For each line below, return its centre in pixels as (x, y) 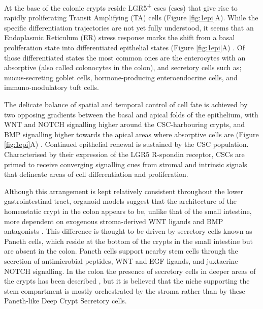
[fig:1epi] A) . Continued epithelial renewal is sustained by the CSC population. (126, 144)
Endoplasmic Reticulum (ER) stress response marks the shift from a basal (120, 37)
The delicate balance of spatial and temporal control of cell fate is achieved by (126, 104)
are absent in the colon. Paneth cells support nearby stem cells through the (121, 251)
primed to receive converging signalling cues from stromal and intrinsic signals (126, 164)
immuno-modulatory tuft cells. (52, 87)
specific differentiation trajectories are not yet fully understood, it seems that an (129, 27)
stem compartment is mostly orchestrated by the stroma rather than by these (125, 290)
